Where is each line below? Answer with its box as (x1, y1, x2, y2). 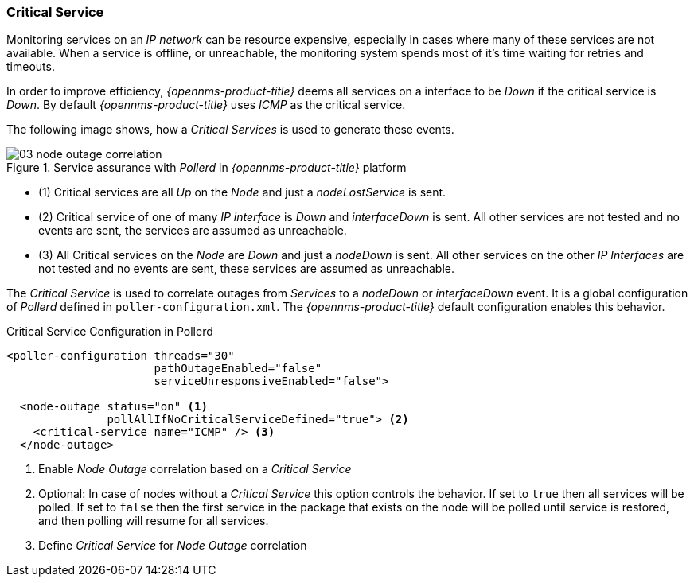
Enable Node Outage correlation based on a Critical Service (38, 462, 352, 476)
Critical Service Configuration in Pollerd (6, 325, 213, 339)
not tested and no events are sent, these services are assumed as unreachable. (38, 262, 454, 276)
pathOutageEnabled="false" (154, 362, 322, 375)
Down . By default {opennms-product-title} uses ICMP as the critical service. (6, 98, 406, 112)
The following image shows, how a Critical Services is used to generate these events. (6, 122, 454, 137)
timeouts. (6, 60, 55, 74)
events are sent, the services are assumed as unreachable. (38, 223, 347, 238)
